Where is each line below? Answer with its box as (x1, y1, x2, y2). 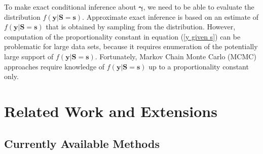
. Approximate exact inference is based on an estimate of (82, 11, 259, 22)
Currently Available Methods (4, 135, 160, 151)
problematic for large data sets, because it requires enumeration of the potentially (4, 41, 258, 52)
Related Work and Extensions (4, 100, 217, 121)
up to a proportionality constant (148, 61, 249, 71)
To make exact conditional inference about (4, 2, 136, 12)
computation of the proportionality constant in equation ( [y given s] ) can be (4, 31, 241, 42)
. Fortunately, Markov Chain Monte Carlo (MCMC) (95, 51, 256, 61)
